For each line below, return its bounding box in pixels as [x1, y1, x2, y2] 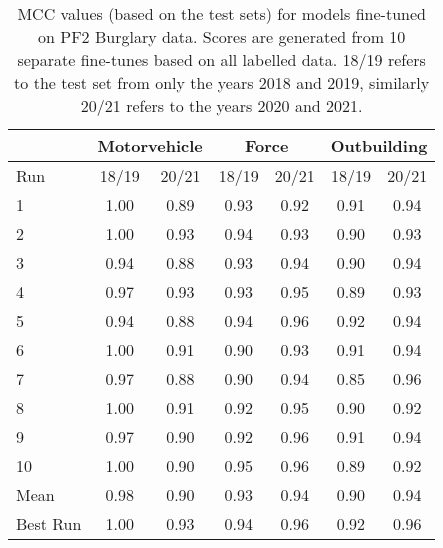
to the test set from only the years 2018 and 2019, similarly [14, 71, 430, 94]
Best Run [16, 512, 82, 535]
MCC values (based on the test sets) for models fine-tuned [17, 2, 426, 25]
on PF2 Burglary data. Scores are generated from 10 [38, 25, 406, 48]
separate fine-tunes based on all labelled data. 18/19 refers [17, 48, 426, 71]
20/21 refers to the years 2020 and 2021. [80, 94, 363, 117]
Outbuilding [330, 134, 428, 157]
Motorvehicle [97, 134, 203, 157]
